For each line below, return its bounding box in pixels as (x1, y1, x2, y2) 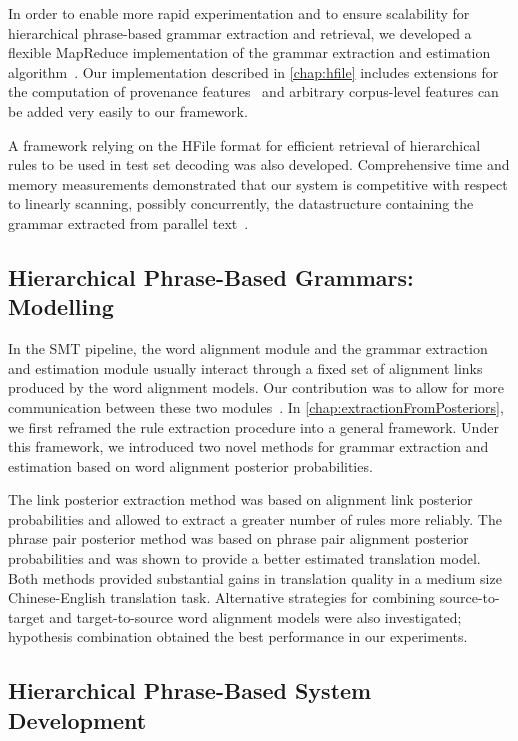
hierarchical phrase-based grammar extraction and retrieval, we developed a (8, 22, 472, 43)
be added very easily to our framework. (8, 100, 248, 121)
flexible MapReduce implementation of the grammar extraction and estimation (8, 42, 491, 63)
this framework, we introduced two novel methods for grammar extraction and (8, 436, 489, 457)
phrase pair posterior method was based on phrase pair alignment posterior (8, 528, 469, 549)
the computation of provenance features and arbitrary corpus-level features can (8, 81, 499, 102)
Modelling (8, 291, 114, 322)
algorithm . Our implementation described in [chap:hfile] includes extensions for (8, 61, 499, 82)
